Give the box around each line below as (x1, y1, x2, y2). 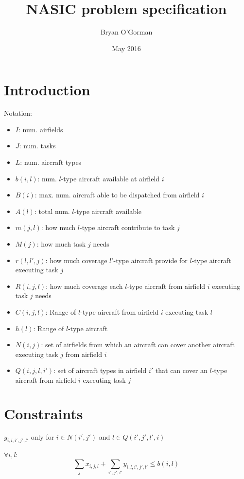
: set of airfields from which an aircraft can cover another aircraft (41, 339, 235, 350)
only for (31, 431, 54, 442)
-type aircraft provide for (113, 255, 188, 265)
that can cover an (155, 365, 208, 375)
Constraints (4, 403, 83, 423)
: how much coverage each (46, 281, 123, 291)
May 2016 (112, 43, 141, 53)
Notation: (4, 108, 32, 118)
